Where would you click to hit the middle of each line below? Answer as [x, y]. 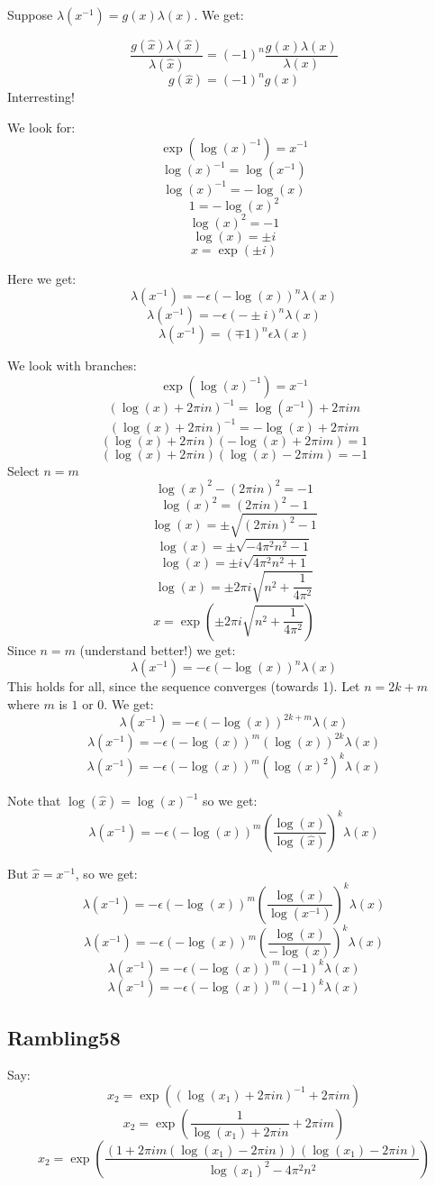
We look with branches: [72, 365]
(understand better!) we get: [158, 649]
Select [23, 470]
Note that [34, 801]
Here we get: [42, 278]
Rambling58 [64, 1037]
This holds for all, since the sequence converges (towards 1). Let [184, 686]
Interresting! [41, 97]
